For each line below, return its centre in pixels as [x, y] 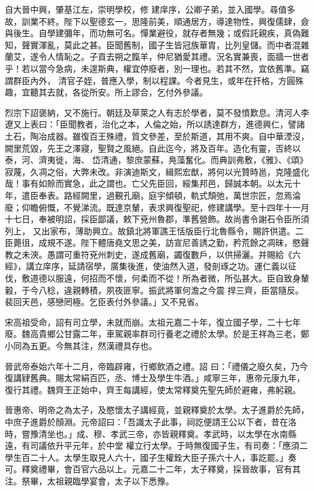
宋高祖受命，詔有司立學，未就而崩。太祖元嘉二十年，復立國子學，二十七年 [153, 322]
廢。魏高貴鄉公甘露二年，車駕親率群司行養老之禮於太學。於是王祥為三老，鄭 [157, 334]
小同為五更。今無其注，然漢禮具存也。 [81, 346]
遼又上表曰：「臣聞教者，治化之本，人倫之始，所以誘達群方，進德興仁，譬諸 [155, 124]
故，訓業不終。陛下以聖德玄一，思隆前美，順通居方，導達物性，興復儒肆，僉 [157, 21]
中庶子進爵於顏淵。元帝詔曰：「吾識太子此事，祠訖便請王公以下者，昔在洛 [151, 422]
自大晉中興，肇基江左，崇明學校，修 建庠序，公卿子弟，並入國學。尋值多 [150, 9]
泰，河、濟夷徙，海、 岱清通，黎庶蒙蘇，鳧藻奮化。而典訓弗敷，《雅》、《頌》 [156, 160]
